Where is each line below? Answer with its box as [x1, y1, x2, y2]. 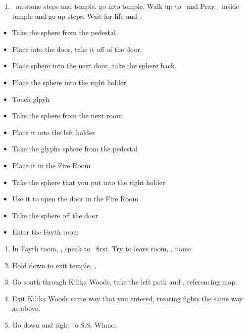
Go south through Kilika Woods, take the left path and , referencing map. [12, 277, 238, 287]
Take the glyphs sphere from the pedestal [12, 143, 138, 154]
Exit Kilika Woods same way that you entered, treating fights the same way [12, 293, 243, 303]
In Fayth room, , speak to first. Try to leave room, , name [12, 243, 192, 253]
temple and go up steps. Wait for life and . [12, 10, 142, 21]
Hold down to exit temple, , [12, 260, 96, 270]
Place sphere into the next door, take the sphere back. [12, 60, 177, 71]
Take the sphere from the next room [12, 110, 122, 121]
